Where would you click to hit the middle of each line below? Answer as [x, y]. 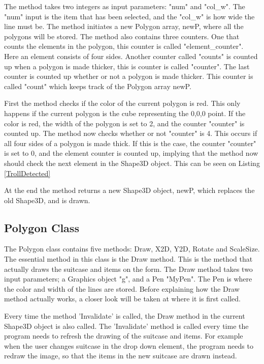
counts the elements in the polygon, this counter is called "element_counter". [124, 46]
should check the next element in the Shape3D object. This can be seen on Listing [132, 163]
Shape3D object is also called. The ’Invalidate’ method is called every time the [126, 326]
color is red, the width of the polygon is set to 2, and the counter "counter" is [124, 123]
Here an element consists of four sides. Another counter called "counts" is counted [131, 56]
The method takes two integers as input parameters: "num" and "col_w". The [125, 6]
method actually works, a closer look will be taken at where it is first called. [122, 299]
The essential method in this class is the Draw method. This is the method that [128, 259]
